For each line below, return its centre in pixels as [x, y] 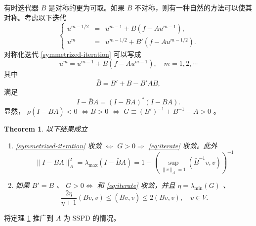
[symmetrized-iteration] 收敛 [59, 145]
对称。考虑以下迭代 [35, 17]
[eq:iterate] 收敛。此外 [183, 145]
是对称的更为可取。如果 [86, 7]
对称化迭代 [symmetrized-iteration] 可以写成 [73, 54]
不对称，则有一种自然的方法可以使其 [193, 7]
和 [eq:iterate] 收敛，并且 [136, 185]
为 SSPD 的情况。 [92, 218]
